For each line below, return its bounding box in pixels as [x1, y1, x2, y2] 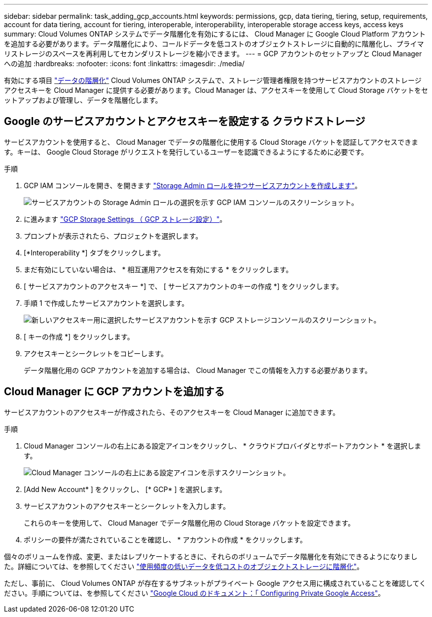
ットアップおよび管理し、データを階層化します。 [4, 96, 162, 104]
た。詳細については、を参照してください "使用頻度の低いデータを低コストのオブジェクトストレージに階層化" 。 [4, 562, 364, 571]
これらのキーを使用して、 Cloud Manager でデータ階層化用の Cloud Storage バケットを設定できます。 [24, 518, 355, 527]
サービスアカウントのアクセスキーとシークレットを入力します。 [24, 501, 230, 510]
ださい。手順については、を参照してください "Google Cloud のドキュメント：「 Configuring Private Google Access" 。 [4, 588, 385, 597]
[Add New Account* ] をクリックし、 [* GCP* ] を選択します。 [24, 485, 227, 494]
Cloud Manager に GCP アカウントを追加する [4, 385, 225, 398]
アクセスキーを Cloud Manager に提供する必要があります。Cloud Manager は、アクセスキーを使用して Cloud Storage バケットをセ [4, 86, 428, 94]
